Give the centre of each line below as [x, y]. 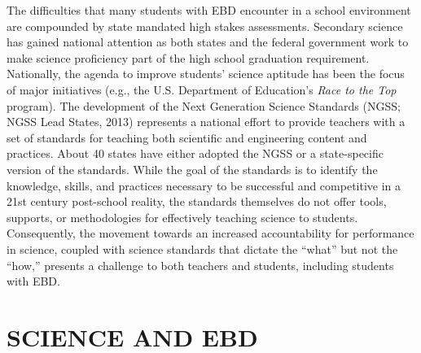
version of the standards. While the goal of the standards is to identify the [192, 169]
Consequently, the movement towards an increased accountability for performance [210, 233]
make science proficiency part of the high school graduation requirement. [188, 57]
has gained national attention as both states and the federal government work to [208, 42]
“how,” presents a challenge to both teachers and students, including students [200, 265]
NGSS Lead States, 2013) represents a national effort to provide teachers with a [206, 122]
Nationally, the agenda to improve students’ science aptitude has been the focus [206, 74]
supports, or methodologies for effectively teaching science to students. [182, 217]
